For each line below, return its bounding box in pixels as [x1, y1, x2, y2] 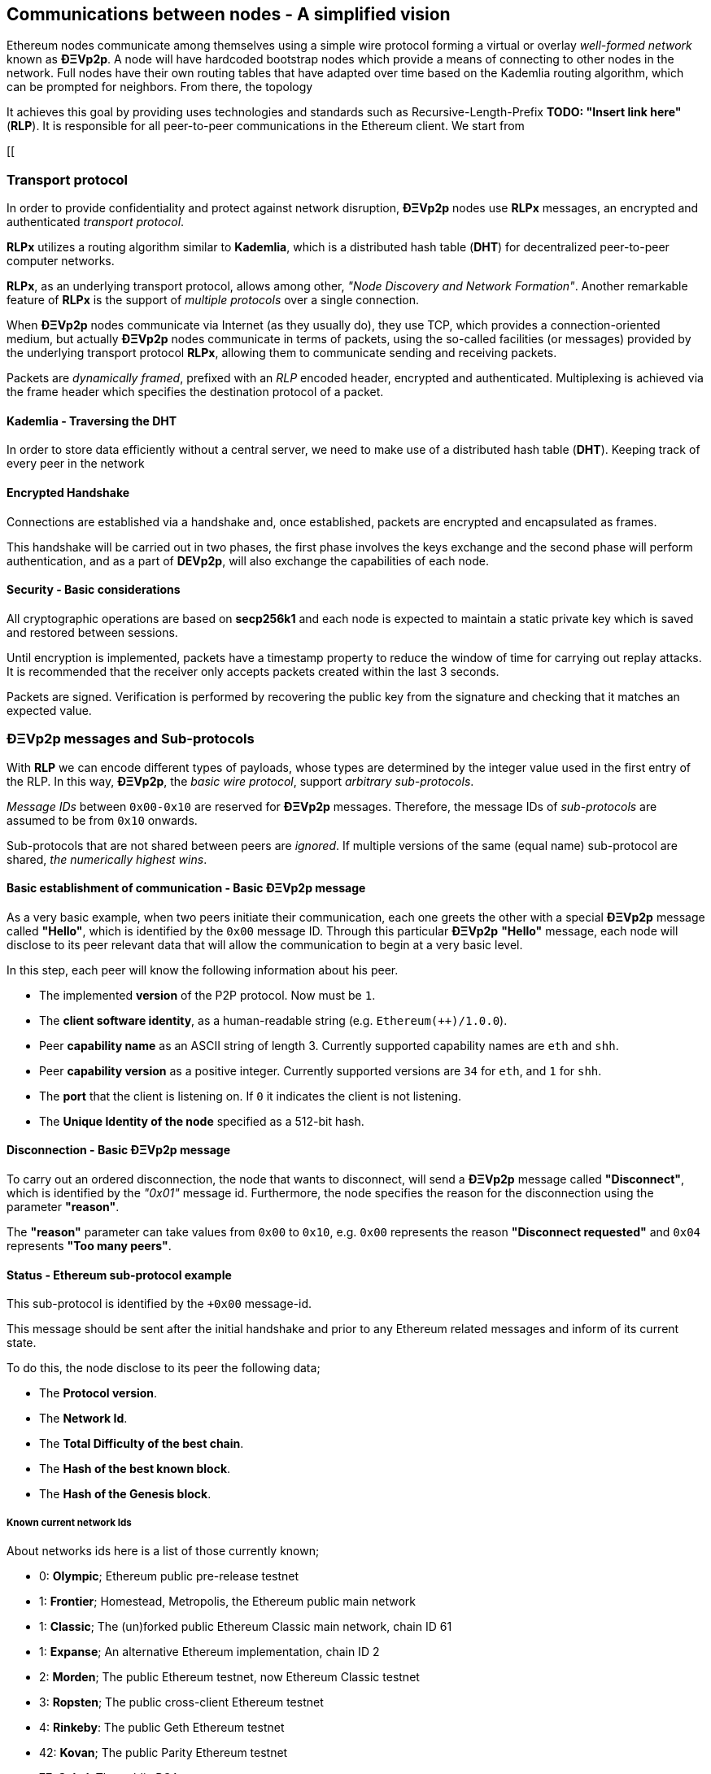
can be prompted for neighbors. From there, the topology [7, 80, 313, 94]
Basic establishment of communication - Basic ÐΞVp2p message [7, 881, 366, 896]
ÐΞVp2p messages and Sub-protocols [7, 730, 255, 748]
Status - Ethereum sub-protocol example [7, 1267, 232, 1282]
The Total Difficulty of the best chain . [39, 1436, 244, 1451]
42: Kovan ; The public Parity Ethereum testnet [39, 1746, 288, 1760]
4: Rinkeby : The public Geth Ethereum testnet [39, 1720, 285, 1735]
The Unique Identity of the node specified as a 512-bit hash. [39, 1114, 364, 1128]
